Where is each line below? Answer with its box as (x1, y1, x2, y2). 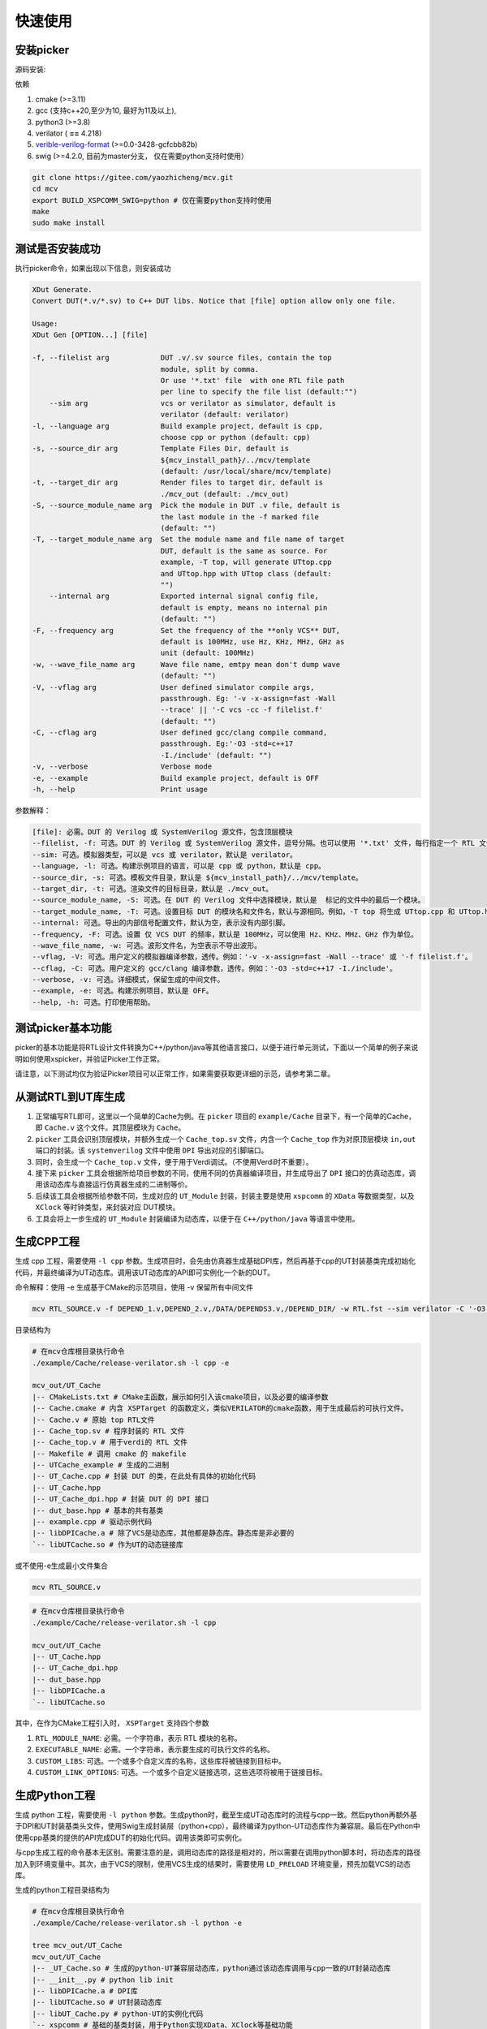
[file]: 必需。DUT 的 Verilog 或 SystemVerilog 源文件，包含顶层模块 (32, 827, 294, 836)
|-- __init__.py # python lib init (32, 1975, 174, 1984)
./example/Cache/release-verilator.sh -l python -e (32, 1918, 243, 1928)
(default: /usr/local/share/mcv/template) (160, 467, 332, 476)
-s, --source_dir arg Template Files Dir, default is (32, 444, 290, 454)
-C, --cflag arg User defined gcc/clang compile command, (32, 728, 328, 738)
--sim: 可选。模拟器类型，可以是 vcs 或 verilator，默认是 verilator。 (32, 850, 298, 859)
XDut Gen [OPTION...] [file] (32, 330, 149, 340)
